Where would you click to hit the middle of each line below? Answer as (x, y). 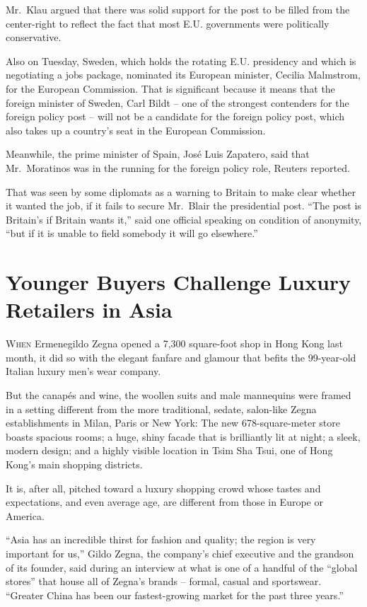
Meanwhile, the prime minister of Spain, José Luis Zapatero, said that (158, 154)
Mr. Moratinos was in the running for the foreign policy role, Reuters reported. (178, 167)
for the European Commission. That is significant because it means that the (170, 88)
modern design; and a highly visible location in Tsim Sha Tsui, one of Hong (169, 450)
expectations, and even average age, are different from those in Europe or (164, 502)
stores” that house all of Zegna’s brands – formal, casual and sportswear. (164, 581)
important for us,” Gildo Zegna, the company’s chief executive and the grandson (180, 553)
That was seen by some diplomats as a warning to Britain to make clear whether (181, 191)
